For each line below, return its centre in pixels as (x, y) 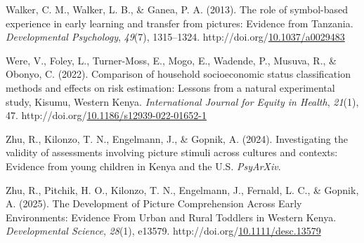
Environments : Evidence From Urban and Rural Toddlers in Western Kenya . (171, 217)
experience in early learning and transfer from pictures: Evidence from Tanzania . (180, 23)
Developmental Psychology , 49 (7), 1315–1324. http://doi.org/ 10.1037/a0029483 (175, 37)
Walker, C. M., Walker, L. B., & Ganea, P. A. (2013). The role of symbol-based (177, 9)
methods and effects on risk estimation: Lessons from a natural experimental (170, 87)
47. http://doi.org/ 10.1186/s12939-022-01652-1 (106, 115)
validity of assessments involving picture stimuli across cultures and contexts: (172, 152)
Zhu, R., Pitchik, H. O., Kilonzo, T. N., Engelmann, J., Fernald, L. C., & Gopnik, (182, 189)
